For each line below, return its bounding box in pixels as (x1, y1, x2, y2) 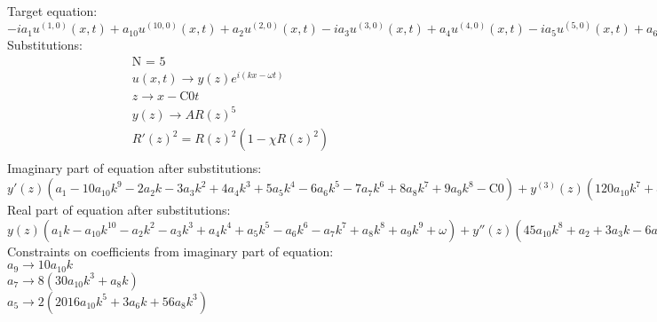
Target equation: (7, 2, 98, 20)
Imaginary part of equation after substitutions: (7, 159, 262, 177)
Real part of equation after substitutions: (7, 200, 231, 219)
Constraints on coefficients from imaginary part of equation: (7, 241, 334, 260)
